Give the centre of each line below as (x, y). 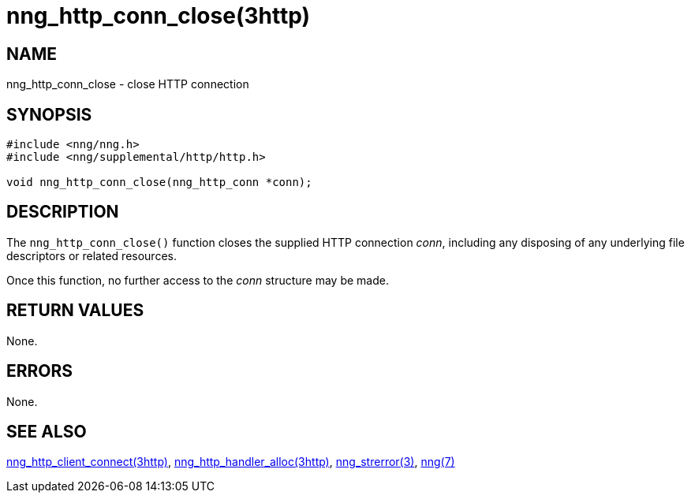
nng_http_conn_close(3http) (158, 16)
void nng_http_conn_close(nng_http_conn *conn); (159, 182)
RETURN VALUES (75, 311)
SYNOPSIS (49, 114)
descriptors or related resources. (92, 255)
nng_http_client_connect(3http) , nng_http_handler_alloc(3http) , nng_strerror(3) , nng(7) (231, 462)
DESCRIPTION (63, 212)
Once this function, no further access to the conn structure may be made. (198, 280)
